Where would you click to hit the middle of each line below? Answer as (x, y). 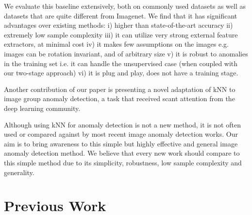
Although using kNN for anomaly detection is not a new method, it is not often (122, 124)
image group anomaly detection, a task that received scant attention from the (119, 99)
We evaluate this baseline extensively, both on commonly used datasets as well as (125, 6)
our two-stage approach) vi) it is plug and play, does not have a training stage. (121, 73)
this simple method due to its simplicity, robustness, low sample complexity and (123, 162)
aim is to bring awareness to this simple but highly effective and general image (121, 143)
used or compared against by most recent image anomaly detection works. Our (121, 134)
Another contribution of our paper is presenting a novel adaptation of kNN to (120, 89)
